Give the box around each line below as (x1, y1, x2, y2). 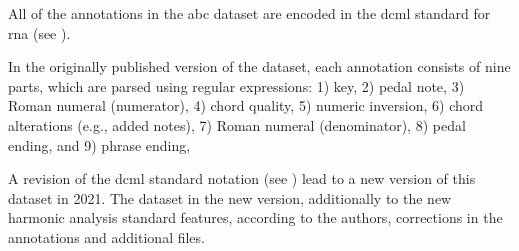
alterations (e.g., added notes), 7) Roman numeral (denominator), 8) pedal (8, 114, 466, 135)
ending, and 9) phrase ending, (8, 134, 191, 155)
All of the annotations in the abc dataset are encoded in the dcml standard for (8, 3, 491, 23)
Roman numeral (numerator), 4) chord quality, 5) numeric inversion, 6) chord (8, 95, 484, 116)
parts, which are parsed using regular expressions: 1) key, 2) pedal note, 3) (8, 75, 465, 96)
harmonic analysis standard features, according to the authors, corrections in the (8, 207, 503, 228)
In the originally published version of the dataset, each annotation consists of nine (8, 56, 511, 77)
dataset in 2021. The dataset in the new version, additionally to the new (8, 187, 452, 208)
